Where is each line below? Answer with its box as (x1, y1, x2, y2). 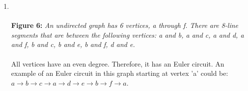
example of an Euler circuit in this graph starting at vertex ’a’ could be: (11, 68, 228, 78)
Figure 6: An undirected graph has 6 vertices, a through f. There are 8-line (11, 20, 238, 30)
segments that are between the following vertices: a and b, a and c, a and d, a (11, 29, 244, 40)
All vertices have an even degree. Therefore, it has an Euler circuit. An (11, 58, 224, 68)
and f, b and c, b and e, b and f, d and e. (11, 39, 135, 49)
